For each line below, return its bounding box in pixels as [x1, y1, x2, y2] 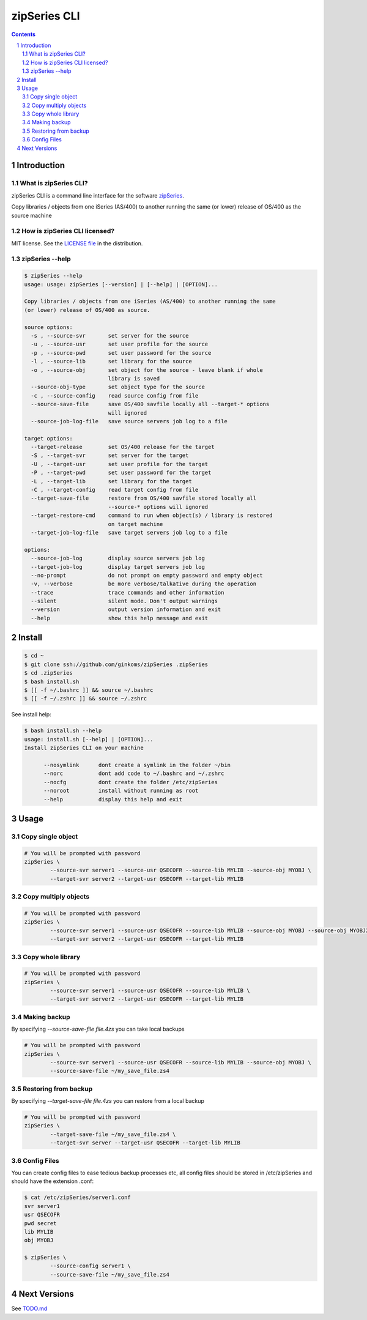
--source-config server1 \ [50, 1263, 131, 1269]
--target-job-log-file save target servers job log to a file [31, 529, 228, 536]
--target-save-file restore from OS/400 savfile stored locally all [31, 495, 257, 502]
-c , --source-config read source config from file [31, 392, 199, 399]
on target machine [108, 521, 163, 527]
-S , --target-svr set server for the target [31, 452, 189, 459]
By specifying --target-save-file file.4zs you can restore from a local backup [11, 1097, 205, 1105]
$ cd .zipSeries [24, 670, 73, 677]
